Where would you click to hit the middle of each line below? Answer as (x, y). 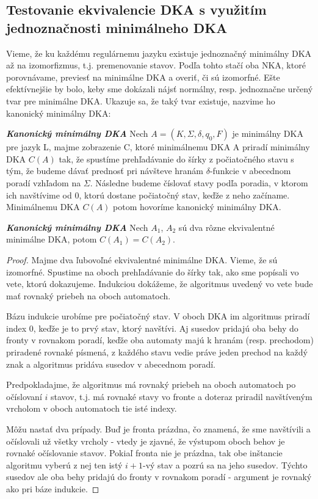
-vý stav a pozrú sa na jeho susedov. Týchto (225, 464)
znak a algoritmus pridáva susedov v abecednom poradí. (111, 364)
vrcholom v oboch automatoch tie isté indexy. (92, 408)
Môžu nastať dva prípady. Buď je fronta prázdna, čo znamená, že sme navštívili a (158, 429)
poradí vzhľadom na (44, 182)
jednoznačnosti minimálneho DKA (117, 27)
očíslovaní (24, 396)
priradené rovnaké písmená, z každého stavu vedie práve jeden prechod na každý (157, 352)
